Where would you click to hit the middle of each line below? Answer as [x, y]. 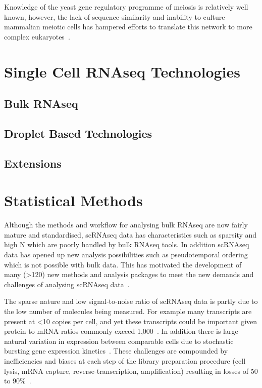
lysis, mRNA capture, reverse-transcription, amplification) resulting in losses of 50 [131, 371]
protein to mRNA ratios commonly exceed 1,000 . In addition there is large [121, 331]
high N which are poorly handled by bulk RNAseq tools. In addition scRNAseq [127, 244]
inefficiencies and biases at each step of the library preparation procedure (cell [125, 360]
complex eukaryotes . [37, 36]
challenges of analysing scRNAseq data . [67, 284]
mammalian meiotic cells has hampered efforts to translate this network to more [128, 27]
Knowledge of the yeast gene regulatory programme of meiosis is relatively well [126, 7]
